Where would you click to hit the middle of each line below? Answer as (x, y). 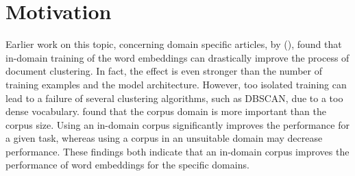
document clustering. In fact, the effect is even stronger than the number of (164, 71)
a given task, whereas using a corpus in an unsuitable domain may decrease (164, 138)
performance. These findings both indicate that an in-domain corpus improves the (177, 151)
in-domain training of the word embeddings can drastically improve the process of (177, 57)
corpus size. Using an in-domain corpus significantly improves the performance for (177, 124)
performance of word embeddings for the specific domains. (127, 165)
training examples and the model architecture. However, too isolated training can (176, 84)
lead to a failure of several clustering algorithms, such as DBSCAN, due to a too (174, 98)
